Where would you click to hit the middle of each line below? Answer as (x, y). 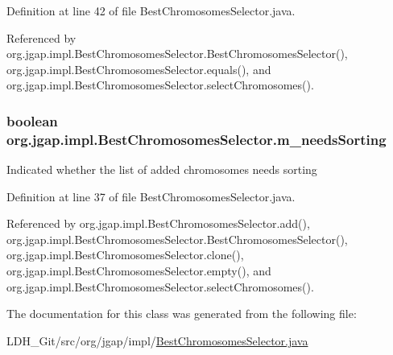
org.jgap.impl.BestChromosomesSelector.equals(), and (139, 69)
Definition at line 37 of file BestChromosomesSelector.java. (151, 196)
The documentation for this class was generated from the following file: (182, 314)
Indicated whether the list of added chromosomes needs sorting (162, 169)
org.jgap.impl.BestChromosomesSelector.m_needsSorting (196, 139)
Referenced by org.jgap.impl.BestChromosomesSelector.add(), (158, 223)
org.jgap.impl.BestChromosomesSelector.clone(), (125, 255)
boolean (32, 120)
